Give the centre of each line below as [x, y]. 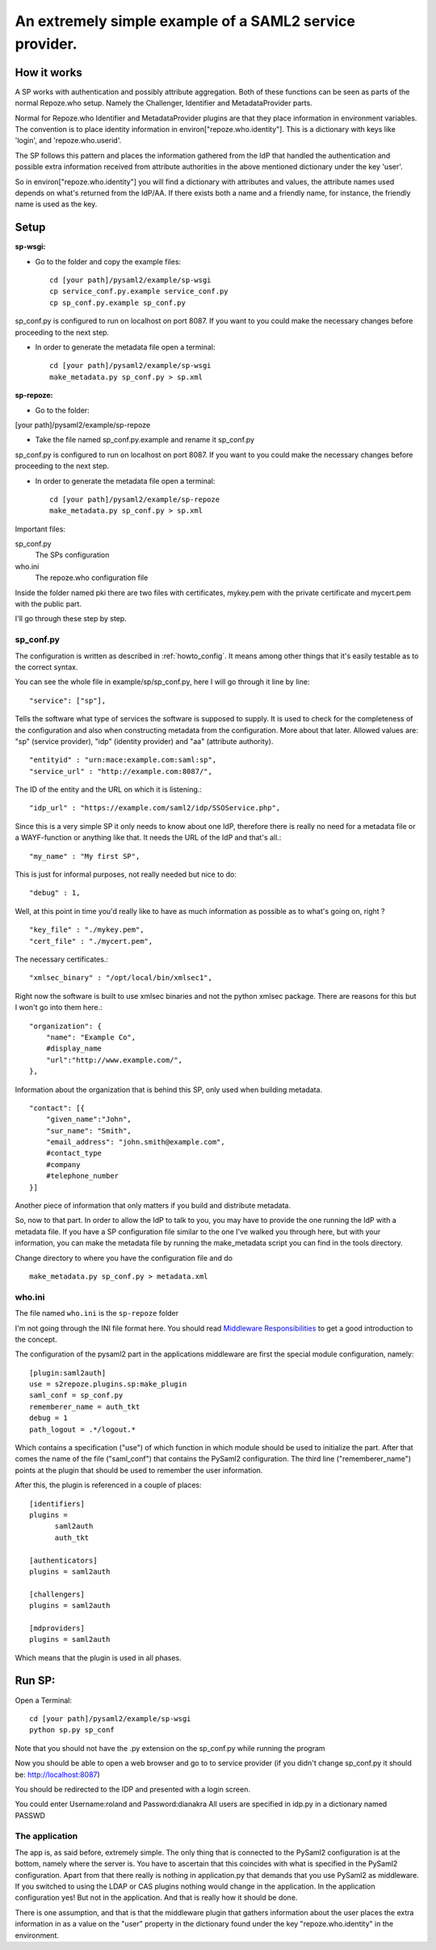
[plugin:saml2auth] [68, 1373]
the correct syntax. [46, 666]
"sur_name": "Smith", [89, 1131]
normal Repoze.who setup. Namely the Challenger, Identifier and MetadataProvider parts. [163, 103]
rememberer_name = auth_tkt [85, 1406]
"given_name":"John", [89, 1119]
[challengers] [57, 1594]
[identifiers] [57, 1504]
